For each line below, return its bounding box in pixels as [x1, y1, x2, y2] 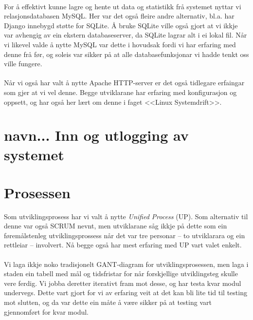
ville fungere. [4, 58, 42, 69]
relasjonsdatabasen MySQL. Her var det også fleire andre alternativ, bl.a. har [4, 11, 235, 21]
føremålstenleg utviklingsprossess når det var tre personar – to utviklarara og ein [4, 230, 245, 240]
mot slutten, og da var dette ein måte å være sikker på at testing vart [4, 297, 212, 307]
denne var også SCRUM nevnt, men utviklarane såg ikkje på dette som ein [4, 221, 227, 231]
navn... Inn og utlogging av [4, 125, 189, 145]
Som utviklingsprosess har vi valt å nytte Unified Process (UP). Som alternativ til [4, 211, 248, 221]
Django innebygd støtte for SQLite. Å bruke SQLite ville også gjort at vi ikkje [4, 20, 238, 30]
